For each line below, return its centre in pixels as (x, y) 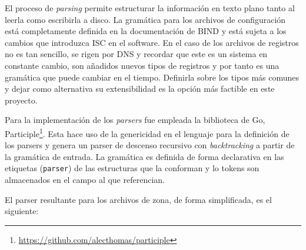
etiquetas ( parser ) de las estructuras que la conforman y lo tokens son (132, 168)
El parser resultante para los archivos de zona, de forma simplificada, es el (138, 199)
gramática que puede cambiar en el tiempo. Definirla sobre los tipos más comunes (152, 77)
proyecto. (21, 100)
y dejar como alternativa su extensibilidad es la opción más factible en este (140, 89)
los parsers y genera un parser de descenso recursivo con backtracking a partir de (150, 145)
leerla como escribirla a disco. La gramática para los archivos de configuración (145, 19)
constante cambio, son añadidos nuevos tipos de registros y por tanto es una (142, 65)
